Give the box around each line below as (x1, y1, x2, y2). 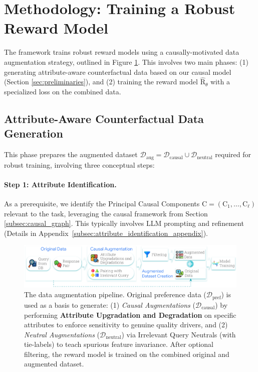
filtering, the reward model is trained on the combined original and (24, 348, 229, 359)
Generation (4, 126, 63, 141)
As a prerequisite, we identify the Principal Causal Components (4, 198, 200, 208)
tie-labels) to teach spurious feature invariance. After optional (24, 339, 214, 349)
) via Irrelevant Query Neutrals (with (121, 329, 236, 339)
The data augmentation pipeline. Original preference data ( (24, 289, 206, 300)
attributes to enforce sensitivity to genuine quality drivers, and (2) (24, 319, 228, 330)
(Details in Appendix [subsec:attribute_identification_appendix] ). (4, 227, 208, 238)
